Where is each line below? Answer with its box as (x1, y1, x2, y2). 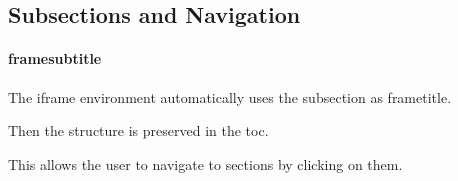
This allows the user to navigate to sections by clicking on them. (8, 153, 403, 174)
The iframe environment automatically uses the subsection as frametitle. (8, 86, 452, 107)
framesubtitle (8, 48, 102, 69)
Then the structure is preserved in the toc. (8, 120, 269, 141)
